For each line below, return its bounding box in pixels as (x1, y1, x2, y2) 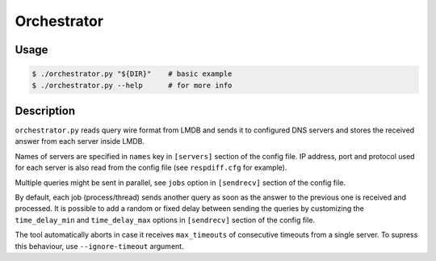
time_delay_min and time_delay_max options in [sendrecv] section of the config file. (15, 215, 315, 225)
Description (15, 103, 76, 117)
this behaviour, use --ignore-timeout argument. (15, 241, 185, 250)
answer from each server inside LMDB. (15, 137, 145, 146)
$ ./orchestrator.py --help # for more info (31, 81, 233, 90)
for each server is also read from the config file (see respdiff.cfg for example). (15, 162, 287, 173)
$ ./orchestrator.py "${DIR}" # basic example (31, 69, 233, 78)
